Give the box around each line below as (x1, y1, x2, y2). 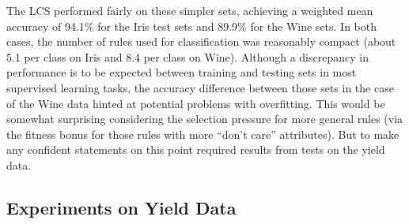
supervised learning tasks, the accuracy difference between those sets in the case (6, 79, 394, 95)
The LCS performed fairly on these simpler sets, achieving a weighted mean (6, 2, 373, 18)
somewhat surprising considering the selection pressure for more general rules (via (6, 110, 403, 127)
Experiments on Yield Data (6, 195, 237, 219)
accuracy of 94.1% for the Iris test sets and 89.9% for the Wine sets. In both (6, 17, 377, 34)
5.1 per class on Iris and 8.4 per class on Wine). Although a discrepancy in (6, 48, 369, 65)
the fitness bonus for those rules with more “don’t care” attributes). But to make (6, 125, 400, 142)
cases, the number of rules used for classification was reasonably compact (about (6, 33, 396, 50)
